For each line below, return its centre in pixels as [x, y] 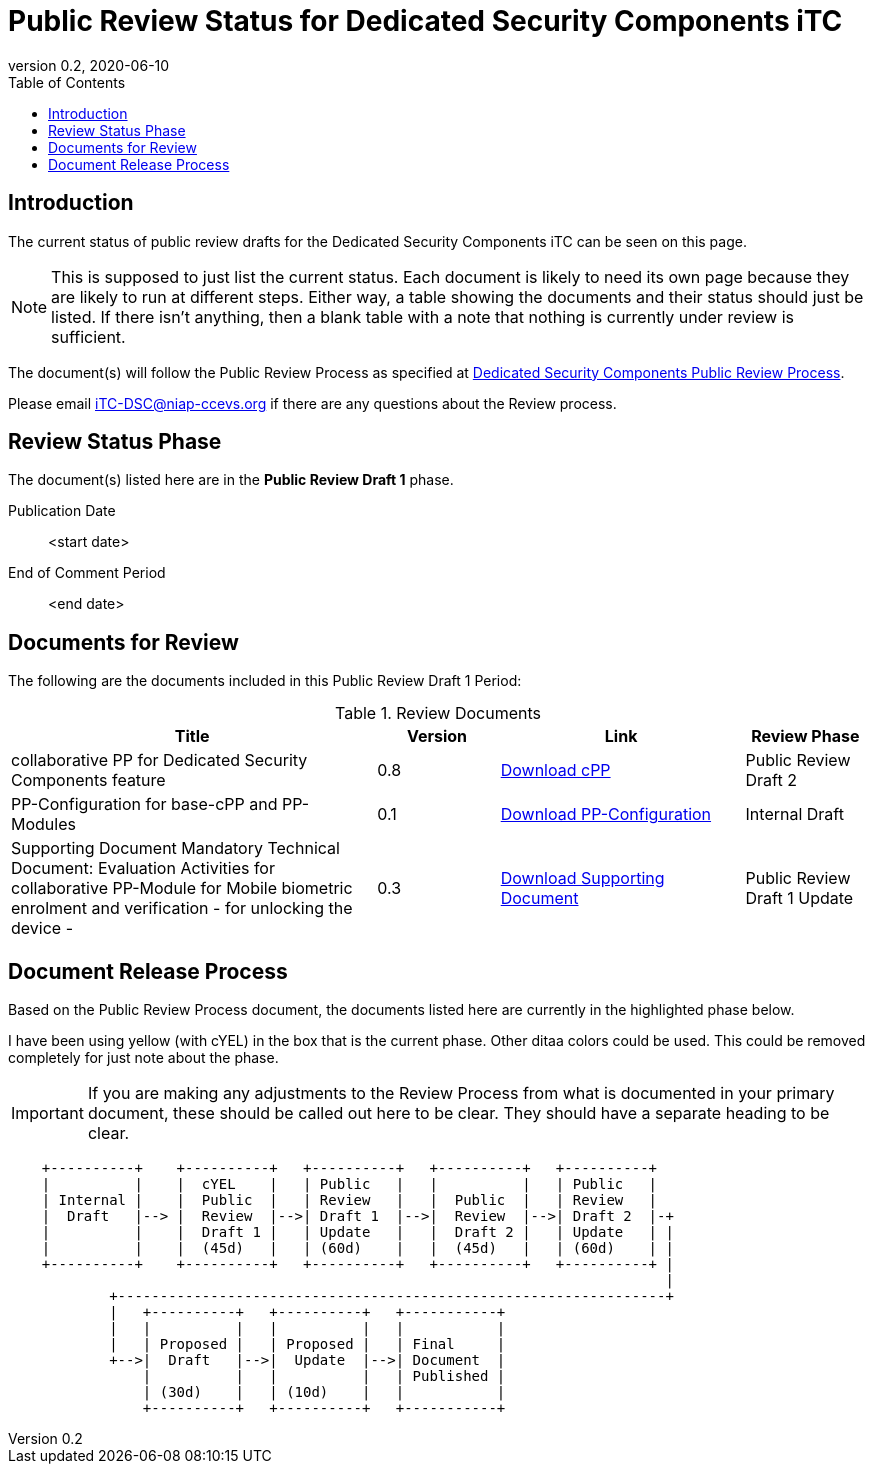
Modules [43, 824]
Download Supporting [582, 878]
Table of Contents [67, 82]
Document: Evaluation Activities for [143, 868]
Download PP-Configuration [606, 814]
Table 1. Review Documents [438, 713]
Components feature [88, 780]
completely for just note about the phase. [143, 1058]
